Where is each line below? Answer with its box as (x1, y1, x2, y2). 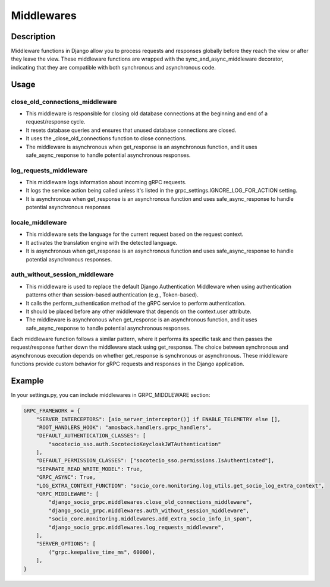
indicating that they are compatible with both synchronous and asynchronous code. (11, 64, 216, 71)
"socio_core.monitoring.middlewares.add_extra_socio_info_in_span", (48, 516, 253, 522)
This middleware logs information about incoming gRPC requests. (26, 179, 187, 186)
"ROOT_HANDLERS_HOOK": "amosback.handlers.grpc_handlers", (36, 424, 212, 431)
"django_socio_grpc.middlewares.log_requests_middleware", (48, 523, 225, 531)
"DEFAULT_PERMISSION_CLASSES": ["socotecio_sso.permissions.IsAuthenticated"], (36, 457, 275, 464)
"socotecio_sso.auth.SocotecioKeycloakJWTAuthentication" (48, 440, 221, 447)
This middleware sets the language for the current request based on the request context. (26, 231, 244, 238)
